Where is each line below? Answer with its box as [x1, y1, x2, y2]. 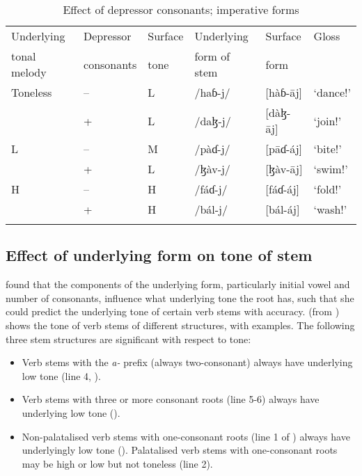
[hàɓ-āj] [265, 84, 302, 100]
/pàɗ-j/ [194, 141, 230, 157]
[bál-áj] [265, 201, 300, 217]
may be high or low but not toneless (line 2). [22, 456, 213, 470]
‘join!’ [313, 112, 342, 129]
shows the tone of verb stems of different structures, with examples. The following [6, 317, 355, 332]
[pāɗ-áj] [265, 141, 302, 157]
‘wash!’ [313, 201, 347, 217]
